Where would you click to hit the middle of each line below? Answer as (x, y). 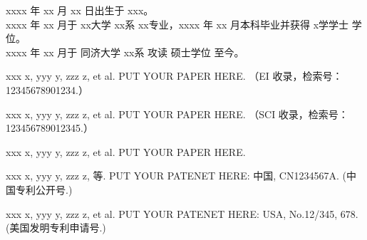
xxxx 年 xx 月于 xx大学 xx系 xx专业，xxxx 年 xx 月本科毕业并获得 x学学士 (177, 24)
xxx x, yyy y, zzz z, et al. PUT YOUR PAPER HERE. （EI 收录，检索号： (174, 76)
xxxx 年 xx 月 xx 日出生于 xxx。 (80, 10)
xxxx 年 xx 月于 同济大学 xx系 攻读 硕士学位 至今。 (125, 52)
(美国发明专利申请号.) (56, 228)
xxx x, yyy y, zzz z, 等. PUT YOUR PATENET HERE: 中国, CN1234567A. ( (176, 176)
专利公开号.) (44, 189)
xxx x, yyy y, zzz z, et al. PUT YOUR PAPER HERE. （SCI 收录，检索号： (177, 114)
